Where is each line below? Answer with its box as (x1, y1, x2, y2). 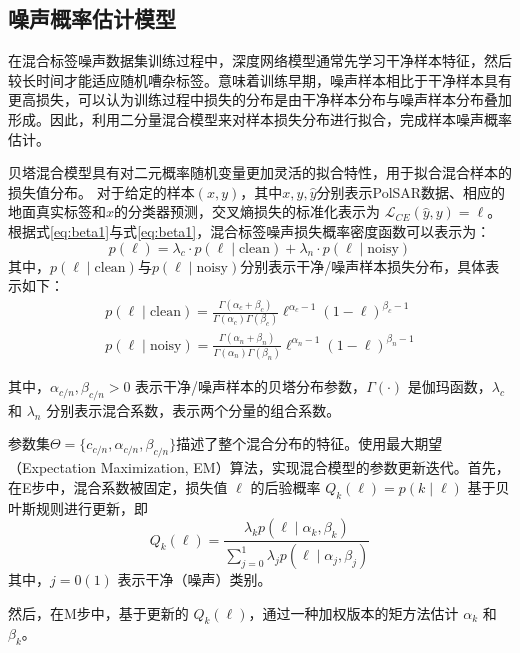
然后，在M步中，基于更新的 (8, 602, 189, 623)
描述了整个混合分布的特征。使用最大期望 (176, 433, 443, 454)
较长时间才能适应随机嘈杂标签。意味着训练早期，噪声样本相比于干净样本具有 (8, 69, 512, 90)
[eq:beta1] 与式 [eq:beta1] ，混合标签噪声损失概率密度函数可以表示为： (50, 220, 491, 241)
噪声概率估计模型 (8, 3, 176, 34)
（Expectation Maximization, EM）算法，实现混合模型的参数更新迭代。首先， (8, 457, 510, 478)
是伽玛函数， (407, 376, 492, 397)
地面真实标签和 (8, 201, 106, 222)
